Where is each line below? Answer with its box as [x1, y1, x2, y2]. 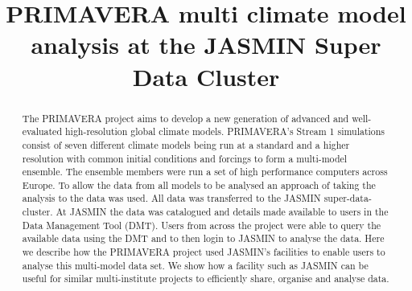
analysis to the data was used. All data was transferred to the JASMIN [22, 191, 321, 205]
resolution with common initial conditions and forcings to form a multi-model [22, 151, 348, 165]
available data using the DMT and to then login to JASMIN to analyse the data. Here [22, 232, 385, 245]
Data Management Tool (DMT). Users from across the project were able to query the [22, 218, 381, 232]
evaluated [22, 125, 63, 138]
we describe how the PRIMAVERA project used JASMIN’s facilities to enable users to [22, 245, 385, 259]
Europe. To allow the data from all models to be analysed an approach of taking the [22, 178, 376, 191]
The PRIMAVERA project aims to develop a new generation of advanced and [22, 111, 349, 125]
